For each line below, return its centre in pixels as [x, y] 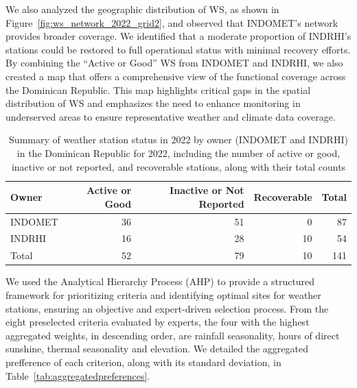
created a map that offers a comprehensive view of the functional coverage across [176, 76]
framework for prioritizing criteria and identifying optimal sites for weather [163, 294]
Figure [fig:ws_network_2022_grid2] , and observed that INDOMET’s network [172, 22]
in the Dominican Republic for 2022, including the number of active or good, [178, 153]
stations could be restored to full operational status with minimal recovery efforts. [178, 49]
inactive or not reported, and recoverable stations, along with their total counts [178, 166]
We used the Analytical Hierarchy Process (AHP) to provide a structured [160, 281]
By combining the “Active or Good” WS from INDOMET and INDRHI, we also [174, 63]
